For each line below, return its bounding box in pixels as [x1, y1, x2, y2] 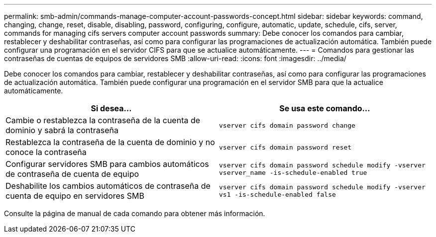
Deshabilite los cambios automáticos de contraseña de [5, 181, 211, 191]
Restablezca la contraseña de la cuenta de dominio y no [5, 137, 215, 147]
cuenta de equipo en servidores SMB [5, 191, 144, 201]
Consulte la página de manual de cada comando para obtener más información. [4, 209, 265, 218]
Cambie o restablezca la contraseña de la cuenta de [5, 115, 201, 125]
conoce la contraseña [5, 147, 87, 157]
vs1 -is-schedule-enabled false [219, 191, 336, 198]
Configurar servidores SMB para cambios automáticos [5, 159, 209, 169]
